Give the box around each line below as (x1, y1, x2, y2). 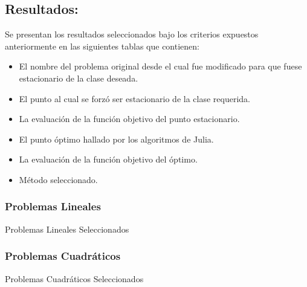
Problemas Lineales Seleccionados (5, 222, 129, 235)
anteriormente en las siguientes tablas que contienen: (5, 39, 199, 52)
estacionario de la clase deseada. (19, 71, 138, 84)
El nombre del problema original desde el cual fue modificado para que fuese (19, 60, 302, 73)
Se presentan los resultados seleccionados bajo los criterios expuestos (5, 28, 259, 40)
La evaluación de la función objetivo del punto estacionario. (19, 112, 240, 125)
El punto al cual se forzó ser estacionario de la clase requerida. (19, 92, 250, 105)
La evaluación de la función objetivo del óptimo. (19, 153, 198, 166)
